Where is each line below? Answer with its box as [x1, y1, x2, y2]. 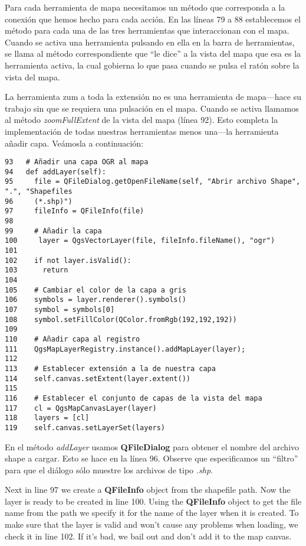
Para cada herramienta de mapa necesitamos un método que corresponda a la [5, 1, 285, 13]
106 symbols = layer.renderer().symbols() [5, 295, 186, 304]
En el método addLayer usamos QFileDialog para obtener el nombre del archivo [5, 440, 300, 453]
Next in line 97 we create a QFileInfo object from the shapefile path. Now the [5, 483, 291, 496]
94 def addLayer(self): [5, 167, 106, 176]
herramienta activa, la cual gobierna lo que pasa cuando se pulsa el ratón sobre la [5, 58, 300, 71]
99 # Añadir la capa [5, 226, 102, 235]
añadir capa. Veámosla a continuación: [5, 136, 144, 149]
